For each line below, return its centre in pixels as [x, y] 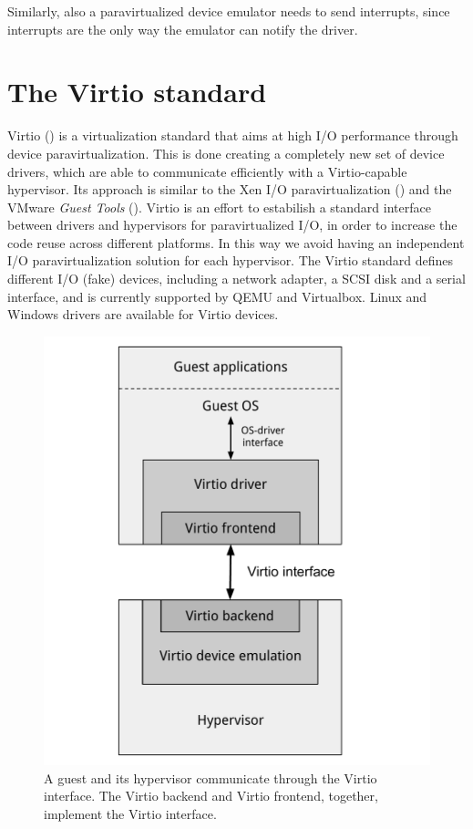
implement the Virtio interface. [130, 814]
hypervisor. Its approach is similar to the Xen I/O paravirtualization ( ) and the [230, 189]
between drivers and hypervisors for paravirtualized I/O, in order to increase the [232, 225]
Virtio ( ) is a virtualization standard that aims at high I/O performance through [233, 135]
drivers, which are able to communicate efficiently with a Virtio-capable [207, 171]
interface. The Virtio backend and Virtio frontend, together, [211, 796]
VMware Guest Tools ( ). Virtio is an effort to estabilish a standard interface [219, 207]
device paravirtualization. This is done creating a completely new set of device [226, 153]
